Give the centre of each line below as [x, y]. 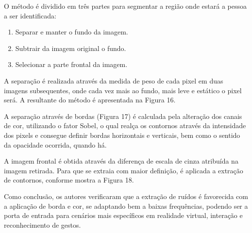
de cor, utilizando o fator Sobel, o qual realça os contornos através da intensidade [125, 125]
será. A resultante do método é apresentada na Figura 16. [90, 100]
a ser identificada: [30, 15]
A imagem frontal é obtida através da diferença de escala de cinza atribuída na [121, 161]
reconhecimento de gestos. [42, 225]
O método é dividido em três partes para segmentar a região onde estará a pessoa [125, 6]
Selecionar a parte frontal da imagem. [71, 64]
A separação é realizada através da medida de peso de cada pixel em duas [114, 80]
